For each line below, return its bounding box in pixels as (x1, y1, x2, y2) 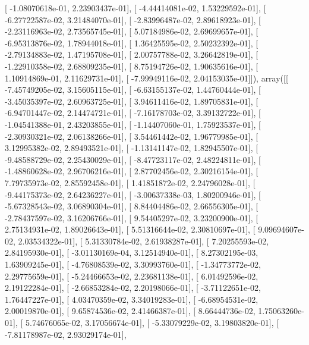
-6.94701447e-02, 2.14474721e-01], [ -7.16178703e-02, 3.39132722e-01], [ (5, 106, 261, 119)
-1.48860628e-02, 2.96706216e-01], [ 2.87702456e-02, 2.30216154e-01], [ (5, 165, 258, 177)
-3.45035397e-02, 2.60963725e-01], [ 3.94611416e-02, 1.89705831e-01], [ (5, 95, 258, 107)
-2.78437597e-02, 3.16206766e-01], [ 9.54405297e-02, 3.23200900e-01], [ (5, 211, 258, 224)
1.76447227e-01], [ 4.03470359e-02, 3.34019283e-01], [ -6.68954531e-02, (5, 293, 258, 305)
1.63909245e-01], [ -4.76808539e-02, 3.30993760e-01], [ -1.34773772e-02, (5, 258, 261, 271)
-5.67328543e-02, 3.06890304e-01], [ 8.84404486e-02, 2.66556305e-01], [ (5, 200, 258, 212)
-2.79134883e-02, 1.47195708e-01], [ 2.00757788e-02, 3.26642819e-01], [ (5, 48, 258, 61)
